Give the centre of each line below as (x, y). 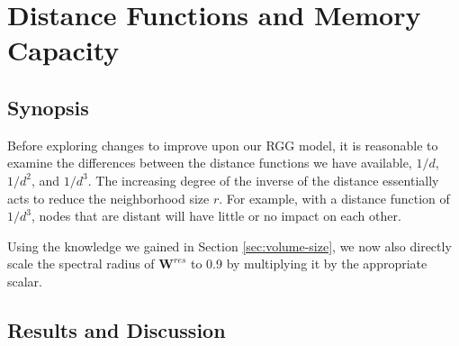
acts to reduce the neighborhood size (108, 198)
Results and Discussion (117, 329)
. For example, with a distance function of (334, 198)
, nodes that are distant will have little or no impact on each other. (216, 216)
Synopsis (48, 107)
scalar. (25, 281)
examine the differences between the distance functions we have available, (210, 163)
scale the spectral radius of (81, 264)
